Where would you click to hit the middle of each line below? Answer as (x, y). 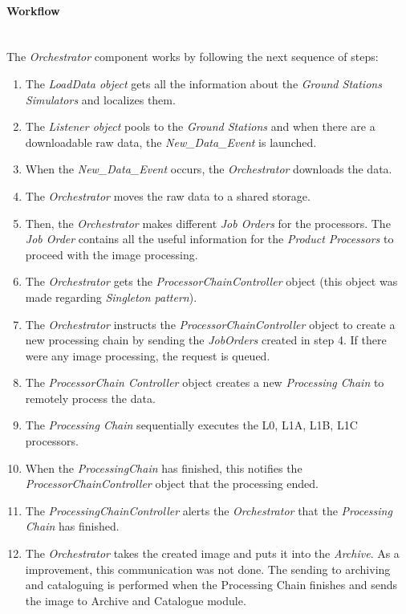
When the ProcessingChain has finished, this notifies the (164, 468)
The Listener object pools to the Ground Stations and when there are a (200, 126)
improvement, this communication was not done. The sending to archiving (208, 569)
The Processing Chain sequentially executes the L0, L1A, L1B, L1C (191, 425)
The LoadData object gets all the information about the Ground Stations (203, 83)
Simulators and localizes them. (100, 99)
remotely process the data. (90, 398)
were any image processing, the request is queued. (148, 355)
